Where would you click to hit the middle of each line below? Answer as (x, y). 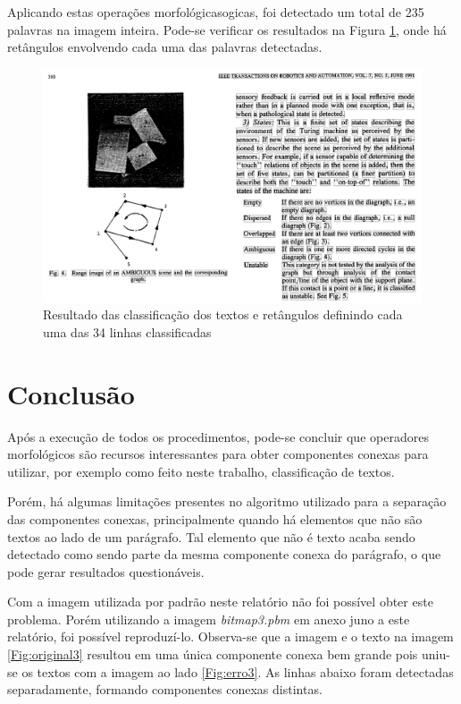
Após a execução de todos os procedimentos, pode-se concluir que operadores (218, 436)
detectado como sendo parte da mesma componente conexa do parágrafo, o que (224, 554)
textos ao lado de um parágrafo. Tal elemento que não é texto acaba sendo (211, 536)
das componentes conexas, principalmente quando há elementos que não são (215, 518)
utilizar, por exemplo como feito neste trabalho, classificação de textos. (201, 471)
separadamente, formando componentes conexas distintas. (165, 689)
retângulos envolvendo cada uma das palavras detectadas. (165, 47)
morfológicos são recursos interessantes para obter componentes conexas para (218, 454)
